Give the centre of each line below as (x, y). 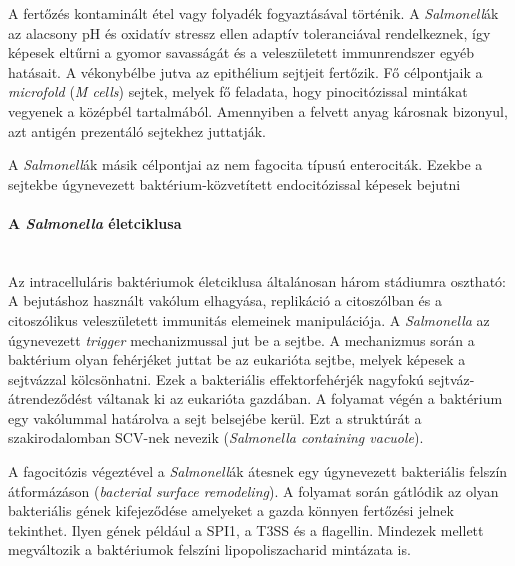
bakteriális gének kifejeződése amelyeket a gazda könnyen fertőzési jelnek (231, 510)
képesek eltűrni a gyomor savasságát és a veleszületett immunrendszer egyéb (241, 52)
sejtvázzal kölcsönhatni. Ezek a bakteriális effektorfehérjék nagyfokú (216, 378)
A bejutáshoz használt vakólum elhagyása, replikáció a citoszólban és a (225, 300)
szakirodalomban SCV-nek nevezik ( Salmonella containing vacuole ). (216, 437)
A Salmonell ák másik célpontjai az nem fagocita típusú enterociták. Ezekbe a (245, 164)
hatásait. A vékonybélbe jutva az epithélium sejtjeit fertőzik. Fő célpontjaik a (245, 71)
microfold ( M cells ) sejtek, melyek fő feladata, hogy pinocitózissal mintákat (238, 91)
